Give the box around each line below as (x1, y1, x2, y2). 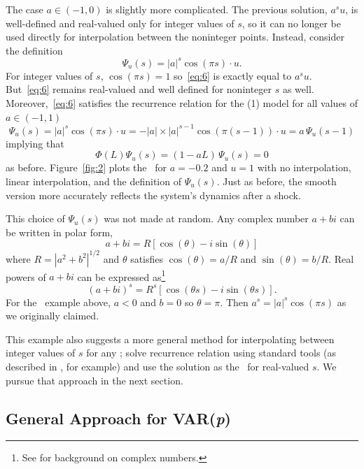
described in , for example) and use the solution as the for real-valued (6, 359, 309, 373)
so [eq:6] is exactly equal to (174, 68, 292, 82)
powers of (6, 269, 46, 284)
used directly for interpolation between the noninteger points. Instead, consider (6, 29, 344, 44)
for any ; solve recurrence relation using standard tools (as (86, 345, 337, 360)
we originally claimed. (6, 308, 99, 323)
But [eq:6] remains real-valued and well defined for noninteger (6, 82, 272, 96)
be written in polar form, (6, 224, 113, 239)
